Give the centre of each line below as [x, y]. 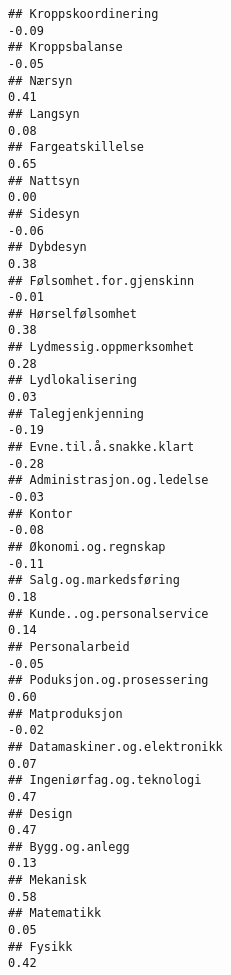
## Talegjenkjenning [76, 413]
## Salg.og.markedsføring [94, 580]
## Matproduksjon [65, 713]
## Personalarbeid [69, 646]
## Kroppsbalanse [65, 47]
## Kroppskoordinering [83, 14]
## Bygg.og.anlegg [69, 846]
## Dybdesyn [47, 247]
